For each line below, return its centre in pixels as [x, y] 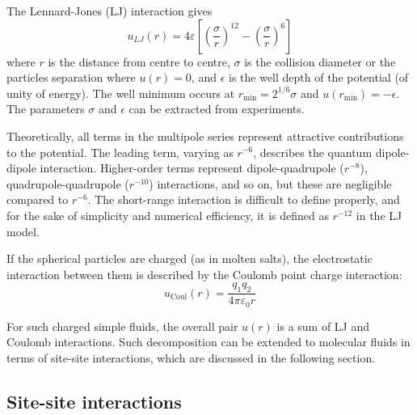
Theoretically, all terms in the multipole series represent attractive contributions [205, 136]
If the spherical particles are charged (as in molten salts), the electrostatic [190, 258]
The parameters [46, 109]
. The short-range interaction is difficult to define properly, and [244, 199]
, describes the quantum [313, 152]
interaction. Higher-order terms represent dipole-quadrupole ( [192, 168]
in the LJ [379, 215]
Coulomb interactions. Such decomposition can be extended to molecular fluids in [208, 342]
